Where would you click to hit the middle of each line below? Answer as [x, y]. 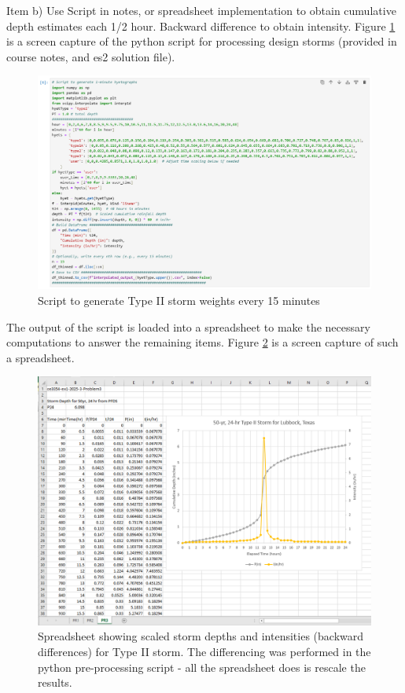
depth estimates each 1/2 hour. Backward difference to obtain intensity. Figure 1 [201, 26]
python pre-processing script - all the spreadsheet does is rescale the [202, 667]
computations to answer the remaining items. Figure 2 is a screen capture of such [202, 342]
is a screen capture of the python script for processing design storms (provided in [202, 41]
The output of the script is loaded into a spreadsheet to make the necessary [188, 326]
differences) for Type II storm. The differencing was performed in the [204, 651]
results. [55, 682]
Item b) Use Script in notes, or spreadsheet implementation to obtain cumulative [201, 10]
